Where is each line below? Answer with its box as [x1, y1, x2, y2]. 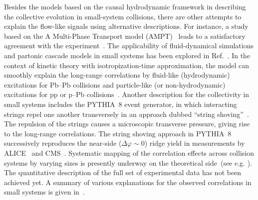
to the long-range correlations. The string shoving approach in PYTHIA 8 [4, 128, 232, 138]
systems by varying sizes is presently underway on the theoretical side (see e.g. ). [4, 157, 253, 168]
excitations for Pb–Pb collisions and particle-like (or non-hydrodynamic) [4, 79, 226, 90]
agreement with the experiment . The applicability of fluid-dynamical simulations [4, 40, 254, 51]
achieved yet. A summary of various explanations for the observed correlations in [4, 177, 252, 187]
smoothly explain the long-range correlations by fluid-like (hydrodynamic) [4, 70, 230, 80]
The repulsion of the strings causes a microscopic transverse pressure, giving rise [4, 118, 250, 129]
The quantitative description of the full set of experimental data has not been [4, 167, 242, 178]
